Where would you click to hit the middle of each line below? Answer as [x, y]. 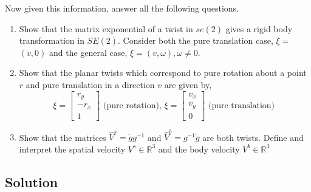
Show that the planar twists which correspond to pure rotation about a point [163, 73]
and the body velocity [199, 149]
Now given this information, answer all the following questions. [122, 8]
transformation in [52, 40]
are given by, [188, 84]
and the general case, [88, 52]
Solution [32, 181]
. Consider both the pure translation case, [196, 40]
